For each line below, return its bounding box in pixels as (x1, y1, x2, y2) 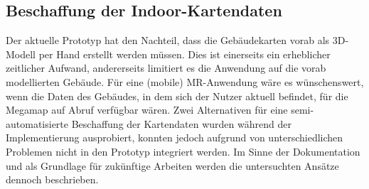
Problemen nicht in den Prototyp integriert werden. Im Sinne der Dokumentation (6, 144, 360, 158)
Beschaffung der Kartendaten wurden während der (71, 116, 292, 131)
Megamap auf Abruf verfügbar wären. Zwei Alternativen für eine (6, 102, 288, 117)
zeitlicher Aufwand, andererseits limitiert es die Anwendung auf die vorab (6, 60, 326, 75)
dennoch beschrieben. (6, 172, 99, 187)
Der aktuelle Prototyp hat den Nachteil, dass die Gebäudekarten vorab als (6, 33, 330, 48)
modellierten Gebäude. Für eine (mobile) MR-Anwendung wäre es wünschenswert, (6, 74, 364, 89)
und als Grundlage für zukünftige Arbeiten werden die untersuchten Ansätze (6, 158, 339, 173)
